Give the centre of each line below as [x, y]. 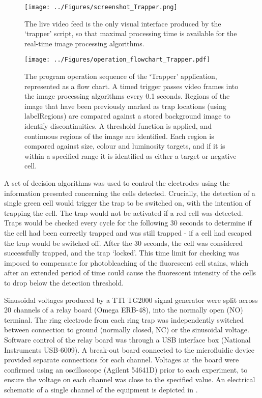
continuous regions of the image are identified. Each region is [119, 136]
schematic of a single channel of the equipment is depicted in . [101, 389]
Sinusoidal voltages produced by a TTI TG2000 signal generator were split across [131, 300]
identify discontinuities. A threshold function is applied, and [118, 126]
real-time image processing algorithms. [84, 43]
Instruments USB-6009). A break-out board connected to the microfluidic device [129, 349]
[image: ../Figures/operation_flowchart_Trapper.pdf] [118, 60]
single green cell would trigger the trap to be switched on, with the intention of [127, 203]
